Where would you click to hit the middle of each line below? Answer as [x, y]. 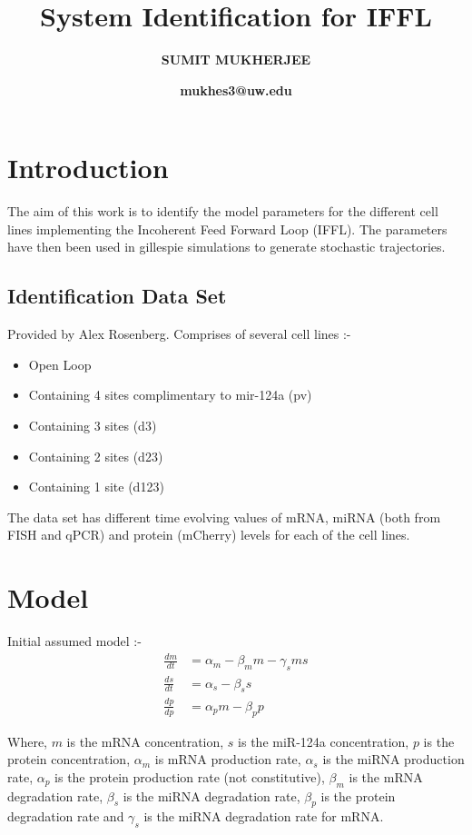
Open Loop [60, 364]
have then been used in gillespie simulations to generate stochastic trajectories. [226, 247]
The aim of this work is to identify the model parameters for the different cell [223, 211]
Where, [27, 741]
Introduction [88, 168]
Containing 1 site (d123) [96, 487]
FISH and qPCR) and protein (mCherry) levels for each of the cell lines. [209, 535]
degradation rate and [66, 816]
